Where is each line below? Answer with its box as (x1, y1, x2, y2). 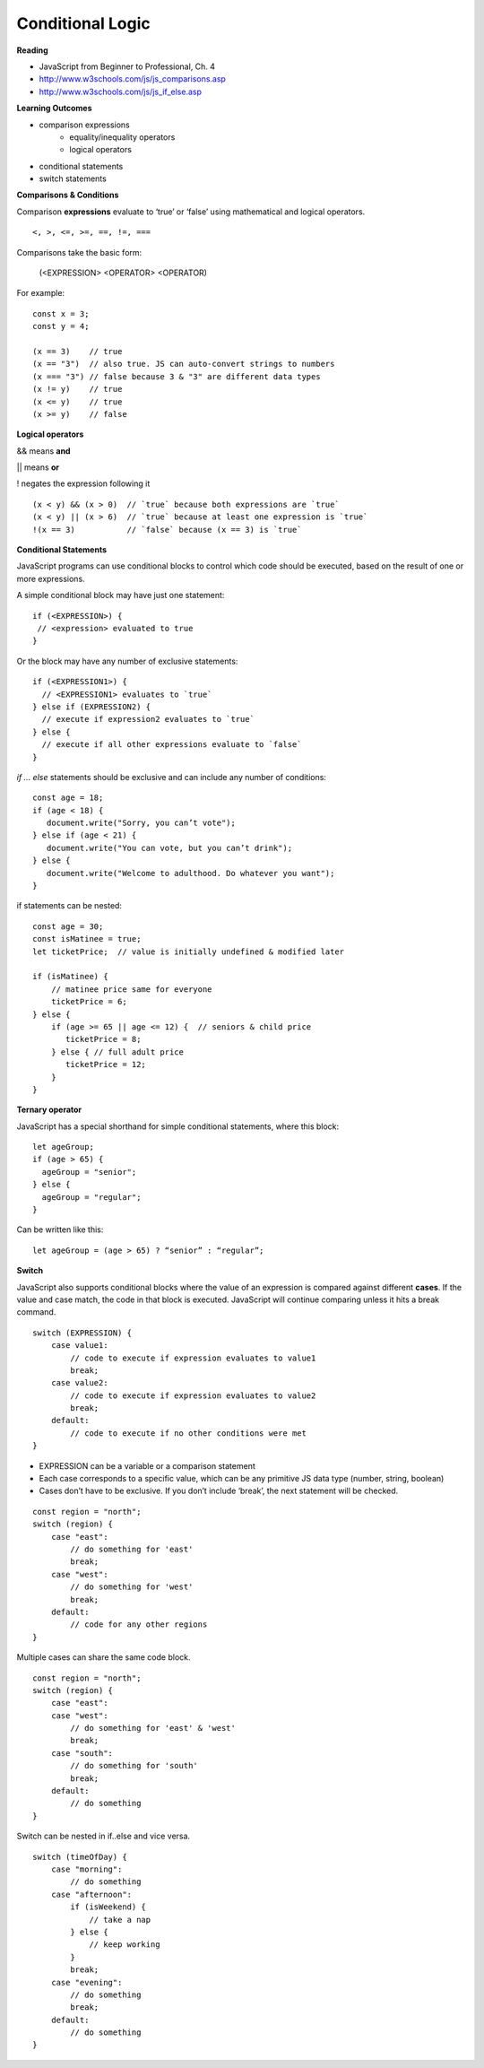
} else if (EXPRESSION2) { (32, 701, 151, 712)
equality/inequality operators (69, 131, 176, 143)
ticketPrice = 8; (65, 1034, 142, 1045)
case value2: (50, 1377, 108, 1388)
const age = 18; (32, 793, 104, 803)
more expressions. (16, 573, 85, 584)
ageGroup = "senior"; (41, 1167, 137, 1177)
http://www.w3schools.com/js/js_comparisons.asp (39, 74, 226, 84)
